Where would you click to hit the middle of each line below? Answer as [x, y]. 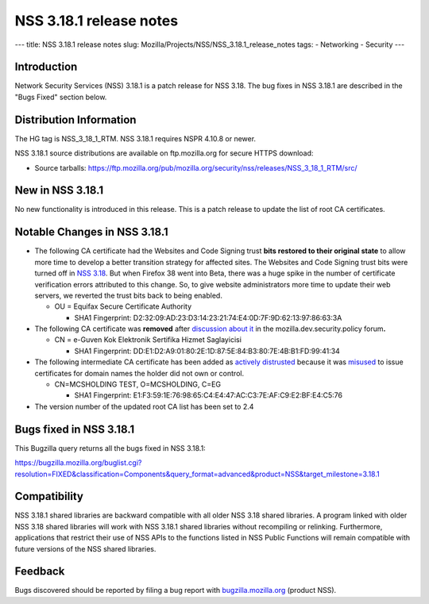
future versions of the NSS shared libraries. [85, 548]
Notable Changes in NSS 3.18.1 [91, 232]
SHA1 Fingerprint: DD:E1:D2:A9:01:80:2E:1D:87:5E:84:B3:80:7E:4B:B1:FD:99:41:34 [207, 351]
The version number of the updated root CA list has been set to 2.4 [144, 406]
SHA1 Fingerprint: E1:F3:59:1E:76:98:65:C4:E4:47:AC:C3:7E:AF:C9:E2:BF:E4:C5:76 [209, 395]
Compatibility [49, 496]
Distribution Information [75, 119]
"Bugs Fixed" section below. [61, 97]
